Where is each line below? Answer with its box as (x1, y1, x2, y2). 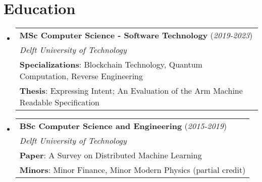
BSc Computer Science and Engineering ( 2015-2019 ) (19, 120, 227, 132)
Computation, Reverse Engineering (19, 70, 143, 82)
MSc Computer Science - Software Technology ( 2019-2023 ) (19, 29, 253, 41)
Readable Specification (19, 96, 99, 108)
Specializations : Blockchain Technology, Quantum (19, 58, 202, 71)
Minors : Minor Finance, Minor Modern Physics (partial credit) (19, 164, 246, 176)
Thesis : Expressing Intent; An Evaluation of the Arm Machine (19, 85, 243, 97)
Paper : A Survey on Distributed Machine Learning (19, 149, 202, 161)
